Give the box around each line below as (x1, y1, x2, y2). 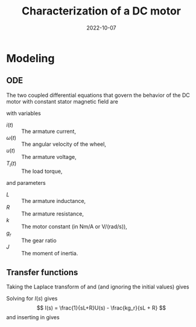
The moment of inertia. (21, 250, 78, 257)
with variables (6, 110, 41, 117)
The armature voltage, (21, 153, 77, 160)
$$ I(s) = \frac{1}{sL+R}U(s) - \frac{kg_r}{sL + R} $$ (36, 304, 166, 311)
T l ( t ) (6, 160, 17, 168)
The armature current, (21, 128, 77, 135)
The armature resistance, (21, 210, 84, 217)
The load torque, (21, 167, 63, 175)
